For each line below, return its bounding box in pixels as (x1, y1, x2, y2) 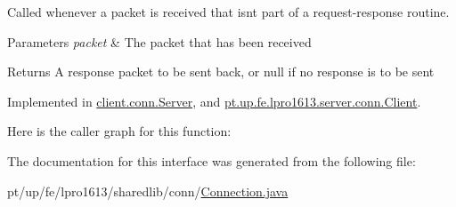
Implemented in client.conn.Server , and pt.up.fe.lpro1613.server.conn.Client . (7, 92, 421, 110)
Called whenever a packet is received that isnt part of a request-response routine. (7, 3, 450, 20)
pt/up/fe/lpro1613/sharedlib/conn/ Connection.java (7, 181, 289, 200)
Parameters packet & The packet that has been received (7, 32, 312, 51)
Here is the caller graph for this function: (7, 122, 232, 140)
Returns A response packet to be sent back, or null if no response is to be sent (7, 62, 435, 81)
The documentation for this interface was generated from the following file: (7, 151, 416, 170)
